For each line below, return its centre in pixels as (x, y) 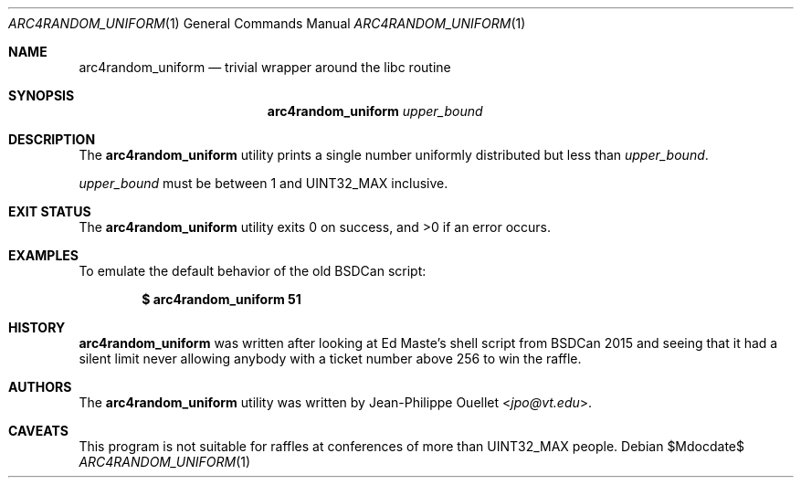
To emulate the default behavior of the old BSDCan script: (253, 271)
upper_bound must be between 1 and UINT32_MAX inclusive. (263, 183)
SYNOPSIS (42, 95)
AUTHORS (40, 387)
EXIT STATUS (50, 211)
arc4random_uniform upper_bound (375, 111)
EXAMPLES (43, 255)
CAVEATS (38, 431)
